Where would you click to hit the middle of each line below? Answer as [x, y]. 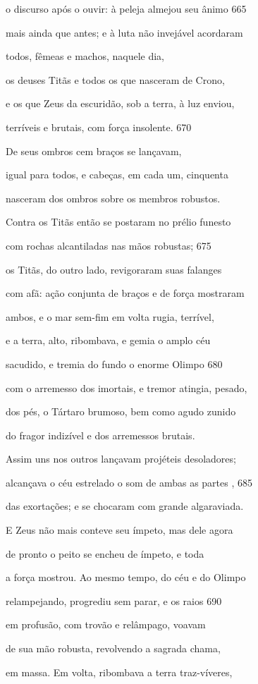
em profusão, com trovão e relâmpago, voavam [106, 624]
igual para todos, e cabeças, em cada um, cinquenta [117, 175]
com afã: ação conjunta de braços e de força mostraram [125, 293]
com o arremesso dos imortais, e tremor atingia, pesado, [127, 387]
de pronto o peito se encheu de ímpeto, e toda [105, 553]
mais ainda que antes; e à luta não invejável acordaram [124, 32]
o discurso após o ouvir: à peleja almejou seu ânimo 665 [126, 8]
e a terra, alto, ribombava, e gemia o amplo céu [108, 340]
